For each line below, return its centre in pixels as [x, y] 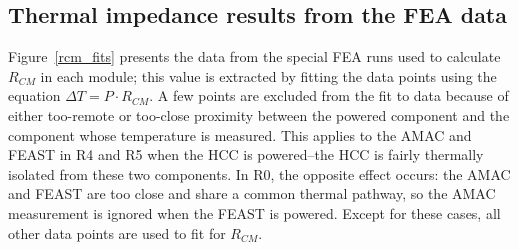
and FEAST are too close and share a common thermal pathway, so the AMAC [252, 193]
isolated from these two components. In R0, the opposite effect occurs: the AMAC [259, 173]
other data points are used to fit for [117, 232]
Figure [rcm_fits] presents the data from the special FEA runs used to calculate [254, 56]
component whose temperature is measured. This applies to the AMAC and [240, 134]
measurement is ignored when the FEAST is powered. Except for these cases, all [254, 212]
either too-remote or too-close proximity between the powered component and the [259, 114]
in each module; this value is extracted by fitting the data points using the [268, 75]
